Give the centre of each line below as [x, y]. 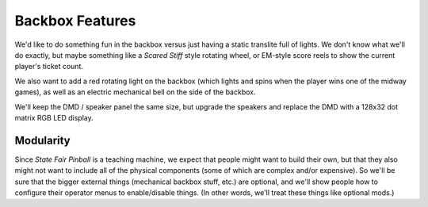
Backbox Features [75, 21]
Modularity [42, 140]
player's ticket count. [49, 67]
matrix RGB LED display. [54, 117]
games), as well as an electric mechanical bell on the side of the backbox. [135, 92]
